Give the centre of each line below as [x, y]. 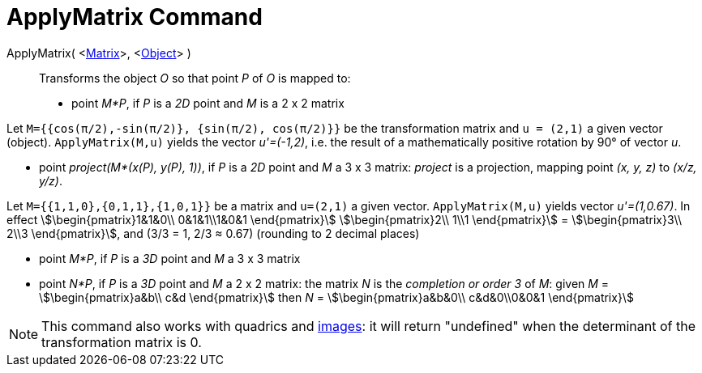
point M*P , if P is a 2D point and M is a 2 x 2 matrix [208, 103]
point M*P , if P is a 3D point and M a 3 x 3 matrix [170, 258]
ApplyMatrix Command [135, 17]
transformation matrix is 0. [122, 342]
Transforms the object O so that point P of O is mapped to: [195, 78]
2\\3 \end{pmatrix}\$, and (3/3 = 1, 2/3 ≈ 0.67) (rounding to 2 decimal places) [213, 233]
